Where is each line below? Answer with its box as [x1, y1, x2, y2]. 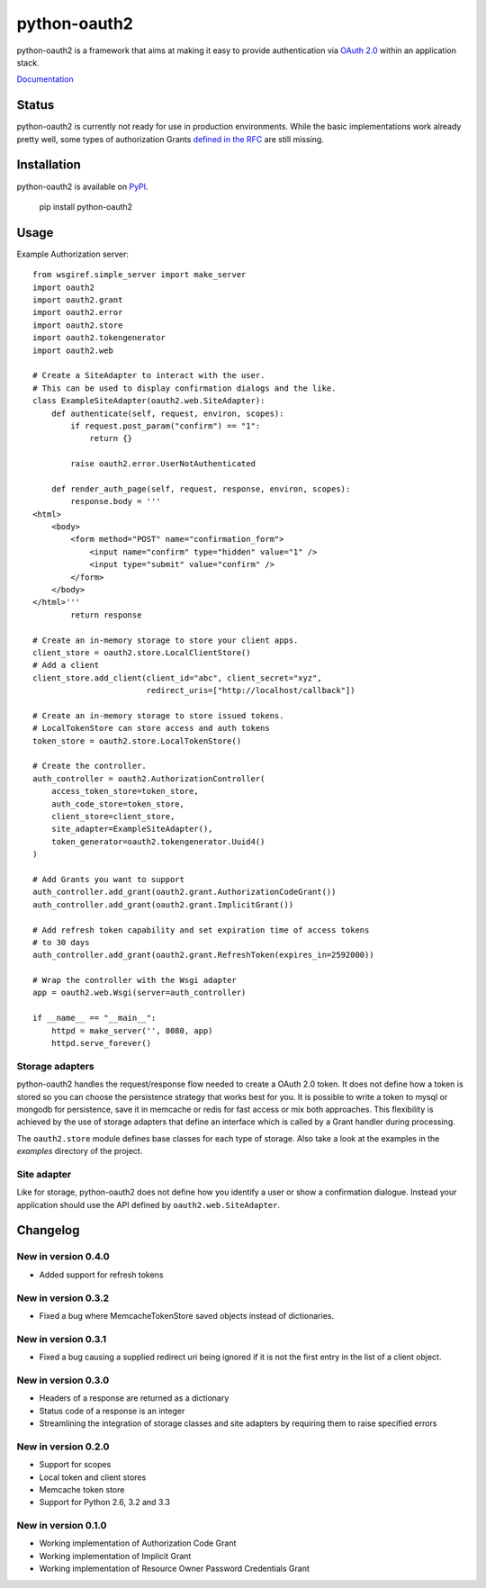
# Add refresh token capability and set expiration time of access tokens [32, 925, 370, 935]
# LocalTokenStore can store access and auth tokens [32, 723, 270, 734]
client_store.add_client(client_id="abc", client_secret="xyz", [32, 672, 323, 683]
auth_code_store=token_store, [50, 799, 184, 809]
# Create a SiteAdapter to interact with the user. [32, 370, 265, 381]
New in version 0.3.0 [16, 1374, 110, 1386]
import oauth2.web [32, 345, 114, 356]
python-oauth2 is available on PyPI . [16, 181, 148, 192]
